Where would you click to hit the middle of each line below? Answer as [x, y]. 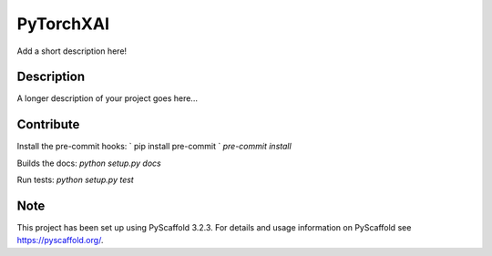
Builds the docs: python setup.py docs [89, 163]
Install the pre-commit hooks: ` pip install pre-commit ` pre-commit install [154, 147]
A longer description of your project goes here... [107, 98]
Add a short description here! [72, 51]
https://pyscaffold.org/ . [60, 241]
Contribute [48, 124]
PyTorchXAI [63, 24]
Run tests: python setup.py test [75, 180]
